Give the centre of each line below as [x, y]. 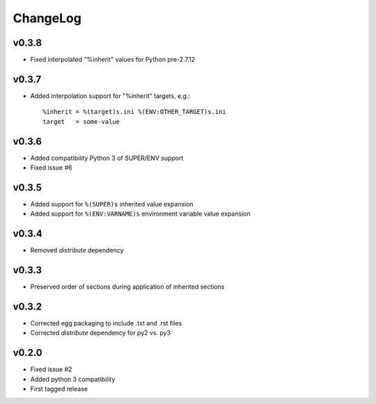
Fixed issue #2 [51, 369]
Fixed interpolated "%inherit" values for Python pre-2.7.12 [112, 60]
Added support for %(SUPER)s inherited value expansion [112, 204]
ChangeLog [47, 18]
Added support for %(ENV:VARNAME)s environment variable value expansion [140, 214]
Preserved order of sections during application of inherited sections [127, 287]
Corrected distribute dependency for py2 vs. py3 [100, 333]
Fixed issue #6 [51, 168]
